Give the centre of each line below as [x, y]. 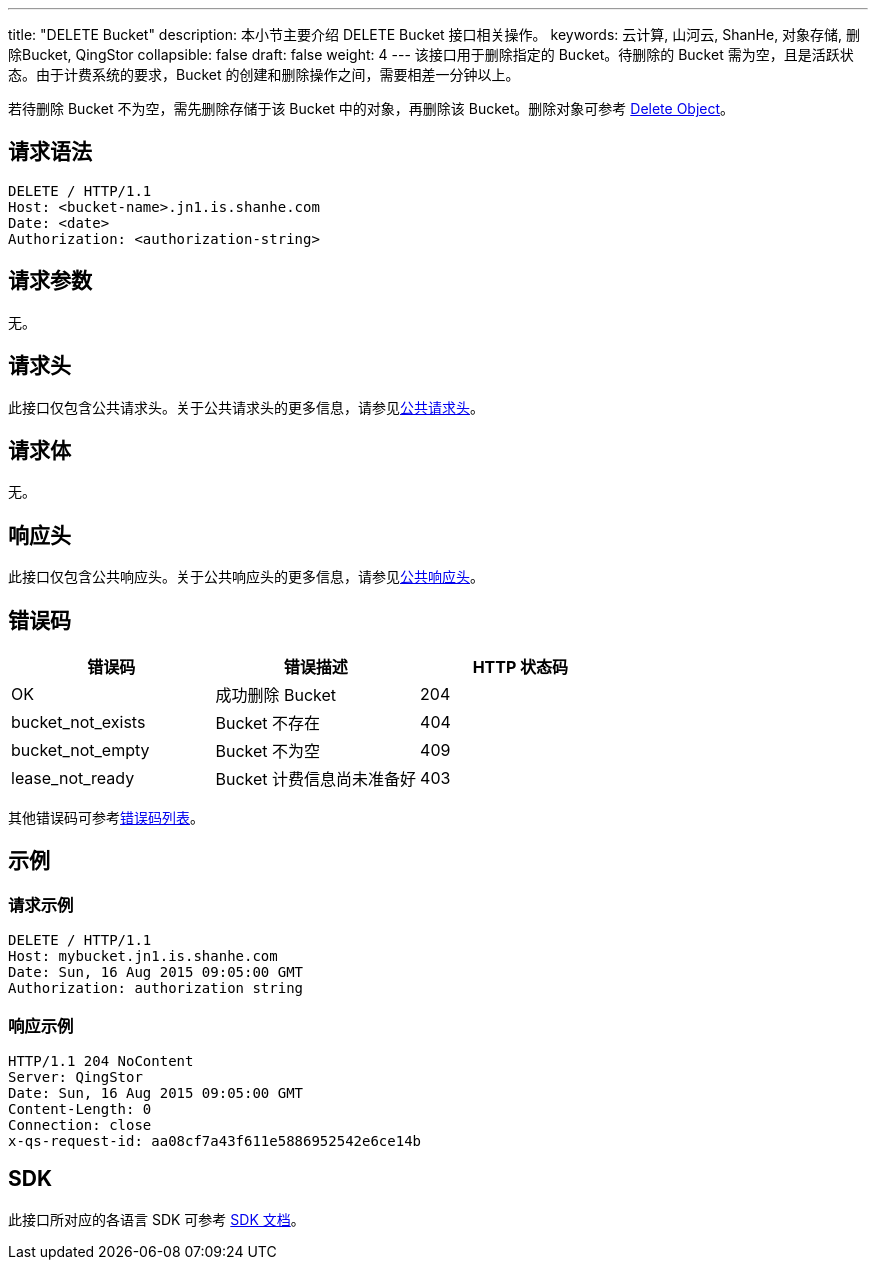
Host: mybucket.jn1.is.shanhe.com [143, 956]
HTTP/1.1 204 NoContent [101, 1061]
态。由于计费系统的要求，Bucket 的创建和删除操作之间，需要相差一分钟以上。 [264, 74]
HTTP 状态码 [520, 667]
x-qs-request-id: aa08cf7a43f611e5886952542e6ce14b [215, 1141]
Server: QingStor [75, 1077]
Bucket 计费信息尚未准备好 [316, 779]
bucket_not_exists [78, 722]
